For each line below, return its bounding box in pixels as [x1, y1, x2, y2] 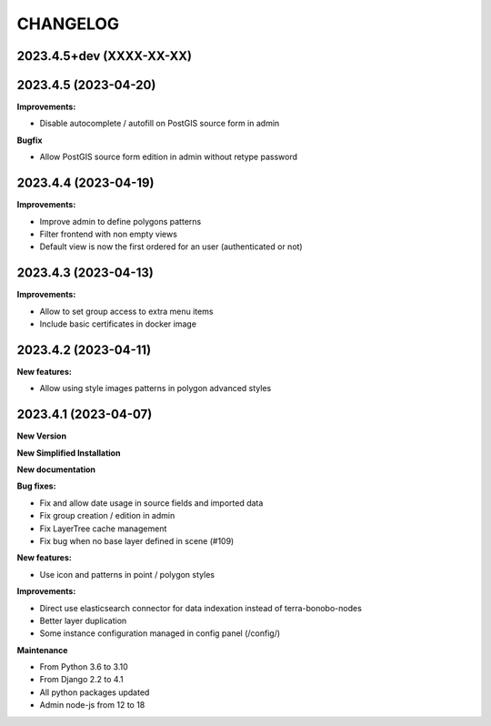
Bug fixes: [16, 480, 56, 491]
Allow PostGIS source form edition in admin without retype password [39, 151, 298, 163]
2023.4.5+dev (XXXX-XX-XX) [16, 48, 193, 64]
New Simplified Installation [16, 447, 121, 459]
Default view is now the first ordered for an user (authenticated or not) [39, 241, 304, 252]
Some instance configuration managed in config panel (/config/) [39, 628, 281, 639]
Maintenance [16, 644, 68, 655]
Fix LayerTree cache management [39, 523, 167, 534]
